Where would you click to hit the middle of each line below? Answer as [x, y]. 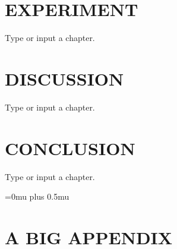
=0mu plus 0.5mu [37, 196]
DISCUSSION [64, 78]
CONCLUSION [70, 148]
